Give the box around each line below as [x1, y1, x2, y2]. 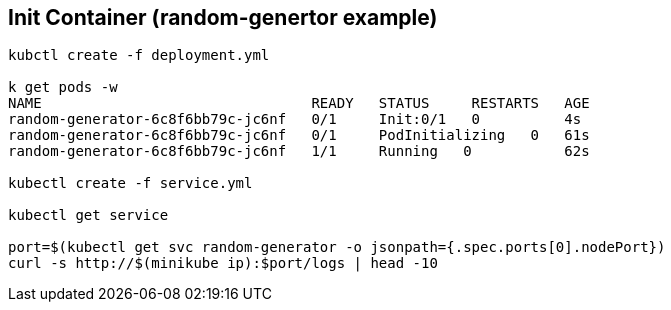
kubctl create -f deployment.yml [8, 47, 270, 64]
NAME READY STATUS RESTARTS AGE [8, 95, 590, 112]
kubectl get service [8, 207, 169, 224]
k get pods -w [8, 79, 118, 96]
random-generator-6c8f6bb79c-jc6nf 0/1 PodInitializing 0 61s [8, 127, 590, 144]
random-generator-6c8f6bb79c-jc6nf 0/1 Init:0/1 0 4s [8, 111, 582, 128]
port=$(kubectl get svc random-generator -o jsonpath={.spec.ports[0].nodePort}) [8, 239, 666, 256]
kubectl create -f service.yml [8, 175, 253, 192]
